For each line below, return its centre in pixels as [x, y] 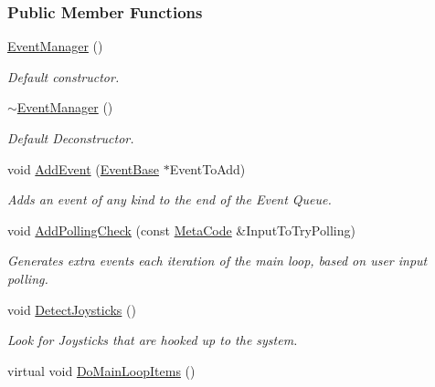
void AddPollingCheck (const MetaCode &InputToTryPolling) [181, 230]
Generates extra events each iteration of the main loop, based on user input [217, 261]
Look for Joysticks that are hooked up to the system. [153, 340]
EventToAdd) [207, 168]
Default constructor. [64, 76]
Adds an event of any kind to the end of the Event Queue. [170, 199]
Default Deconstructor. [71, 138]
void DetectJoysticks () [72, 309]
